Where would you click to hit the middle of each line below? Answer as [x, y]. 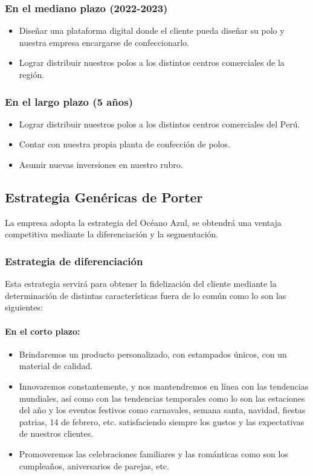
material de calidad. [56, 366]
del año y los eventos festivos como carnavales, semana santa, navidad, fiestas [162, 410]
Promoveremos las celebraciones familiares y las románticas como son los [153, 453]
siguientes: [24, 307]
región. [32, 74]
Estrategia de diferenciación [74, 261]
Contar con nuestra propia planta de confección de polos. [124, 144]
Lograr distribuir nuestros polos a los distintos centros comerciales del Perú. [160, 124]
